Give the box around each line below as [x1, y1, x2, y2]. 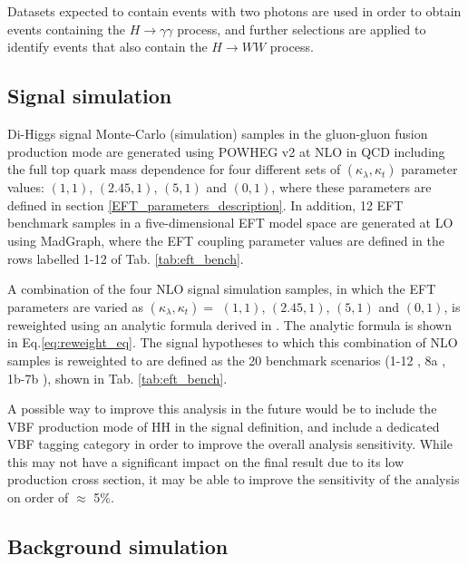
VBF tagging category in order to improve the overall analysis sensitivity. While [7, 434, 453, 453]
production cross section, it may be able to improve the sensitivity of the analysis [7, 470, 460, 489]
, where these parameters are [271, 178, 432, 197]
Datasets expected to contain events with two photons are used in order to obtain [7, 2, 462, 20]
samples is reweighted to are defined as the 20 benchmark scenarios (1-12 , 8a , [7, 350, 446, 369]
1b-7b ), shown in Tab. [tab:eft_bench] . [7, 368, 228, 387]
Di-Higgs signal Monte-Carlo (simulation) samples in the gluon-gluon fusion [7, 123, 428, 142]
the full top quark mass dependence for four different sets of [7, 160, 341, 179]
